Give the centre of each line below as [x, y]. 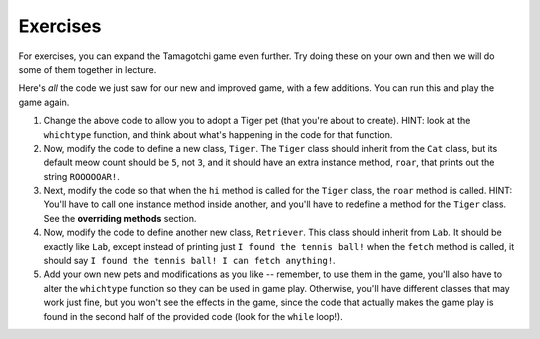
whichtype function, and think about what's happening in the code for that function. [218, 134]
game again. [44, 102]
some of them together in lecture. [87, 69]
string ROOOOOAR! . [81, 176]
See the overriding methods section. [120, 218]
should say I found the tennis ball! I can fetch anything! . [189, 261]
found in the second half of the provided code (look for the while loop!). [193, 316]
